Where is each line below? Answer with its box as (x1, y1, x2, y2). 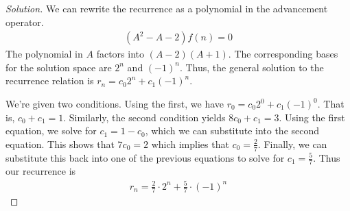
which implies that (151, 136, 229, 151)
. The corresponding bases (228, 47, 338, 61)
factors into (96, 47, 144, 61)
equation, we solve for (5, 123, 97, 138)
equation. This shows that (5, 136, 115, 151)
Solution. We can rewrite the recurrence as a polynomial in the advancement (5, 1, 328, 15)
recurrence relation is (5, 73, 94, 88)
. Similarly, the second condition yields (63, 110, 226, 124)
